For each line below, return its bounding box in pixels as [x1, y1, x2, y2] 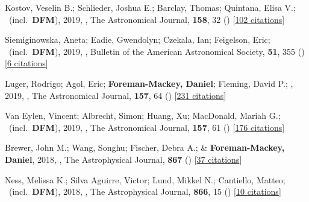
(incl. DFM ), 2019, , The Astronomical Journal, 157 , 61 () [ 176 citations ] [8, 121, 285, 133]
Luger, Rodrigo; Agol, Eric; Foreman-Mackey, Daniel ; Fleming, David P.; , [5, 77, 293, 89]
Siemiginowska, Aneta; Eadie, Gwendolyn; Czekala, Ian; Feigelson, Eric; [5, 33, 270, 46]
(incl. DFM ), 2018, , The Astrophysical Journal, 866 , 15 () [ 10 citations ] [8, 185, 281, 198]
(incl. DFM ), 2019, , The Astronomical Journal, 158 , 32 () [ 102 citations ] [8, 13, 285, 25]
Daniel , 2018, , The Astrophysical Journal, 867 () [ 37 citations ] [5, 153, 242, 165]
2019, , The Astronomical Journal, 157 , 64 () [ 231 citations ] [5, 89, 226, 101]
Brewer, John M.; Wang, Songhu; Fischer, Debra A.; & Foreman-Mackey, [5, 141, 285, 154]
